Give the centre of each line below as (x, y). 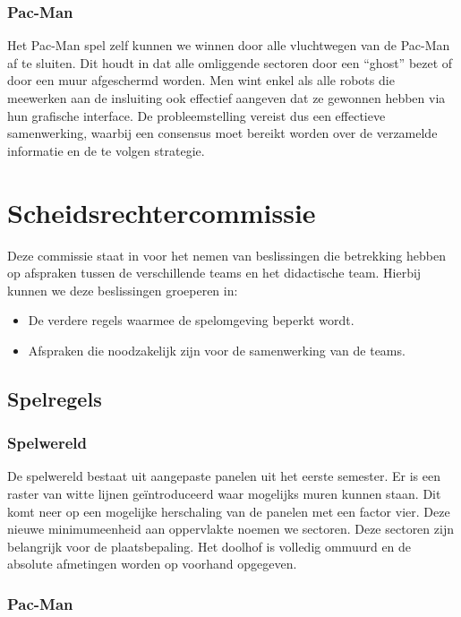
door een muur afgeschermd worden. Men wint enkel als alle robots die (201, 80)
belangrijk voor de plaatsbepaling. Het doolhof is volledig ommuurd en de (209, 546)
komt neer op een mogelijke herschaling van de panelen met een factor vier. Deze (229, 511)
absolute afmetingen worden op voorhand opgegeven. (152, 564)
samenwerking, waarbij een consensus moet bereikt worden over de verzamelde (222, 133)
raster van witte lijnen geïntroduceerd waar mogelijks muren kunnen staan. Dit (224, 494)
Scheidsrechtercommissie (162, 212)
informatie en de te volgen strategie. (106, 150)
